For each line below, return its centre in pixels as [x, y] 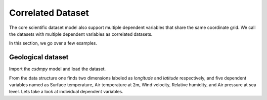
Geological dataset [39, 57]
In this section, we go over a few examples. [53, 43]
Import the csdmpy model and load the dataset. [58, 69]
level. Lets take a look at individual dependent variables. [66, 92]
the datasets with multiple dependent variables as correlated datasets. [81, 34]
